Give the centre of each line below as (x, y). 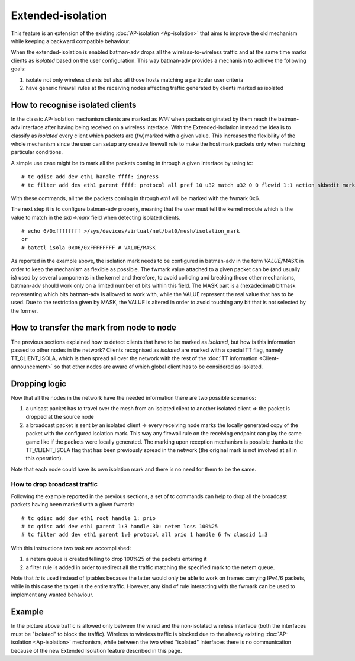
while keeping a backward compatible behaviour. (71, 41)
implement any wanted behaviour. (52, 595)
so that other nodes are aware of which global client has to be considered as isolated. (159, 367)
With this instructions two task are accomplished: (71, 548)
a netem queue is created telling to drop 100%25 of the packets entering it (116, 559)
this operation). (44, 458)
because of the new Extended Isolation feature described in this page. (96, 650)
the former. (25, 310)
